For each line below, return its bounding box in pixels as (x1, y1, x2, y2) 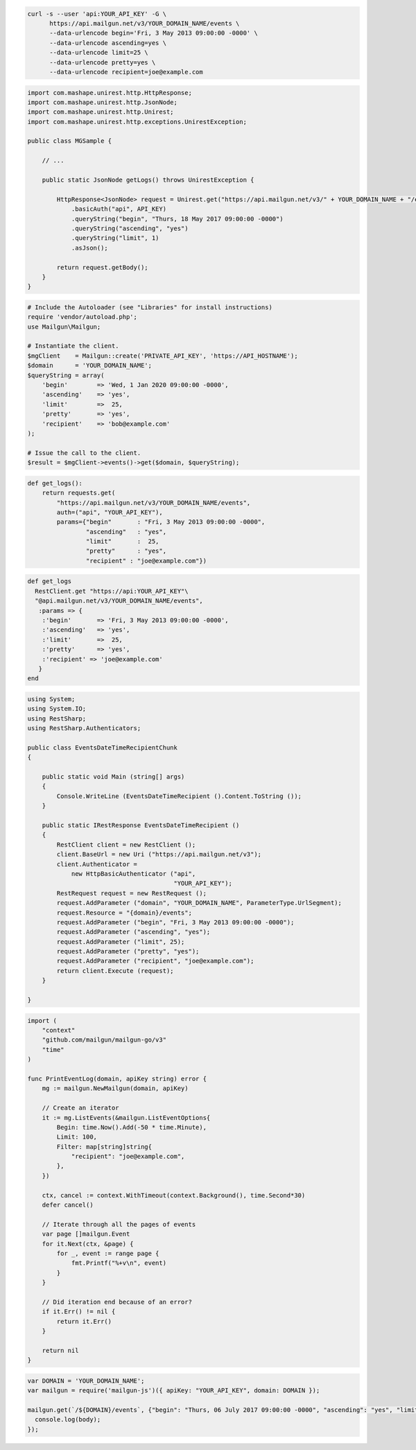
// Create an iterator (42, 1104, 119, 1112)
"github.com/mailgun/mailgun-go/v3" (42, 1036, 166, 1044)
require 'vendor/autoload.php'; (27, 313, 138, 321)
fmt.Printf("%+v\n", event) (71, 1259, 166, 1267)
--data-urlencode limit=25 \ (49, 49, 148, 57)
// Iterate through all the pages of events (42, 1220, 196, 1228)
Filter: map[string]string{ (56, 1143, 153, 1150)
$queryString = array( (27, 371, 105, 379)
